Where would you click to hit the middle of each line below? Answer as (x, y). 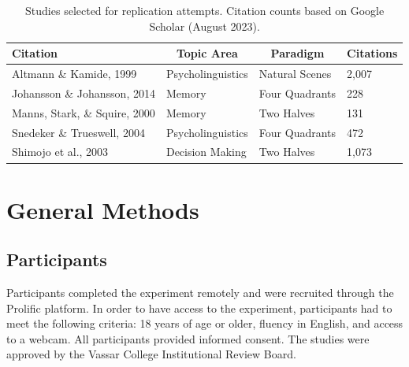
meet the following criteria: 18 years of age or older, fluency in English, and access (205, 323)
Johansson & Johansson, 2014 (84, 93)
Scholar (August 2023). (204, 26)
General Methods (103, 209)
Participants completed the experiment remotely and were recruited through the (200, 293)
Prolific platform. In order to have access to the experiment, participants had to (199, 308)
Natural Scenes (295, 74)
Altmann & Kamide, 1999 (74, 74)
